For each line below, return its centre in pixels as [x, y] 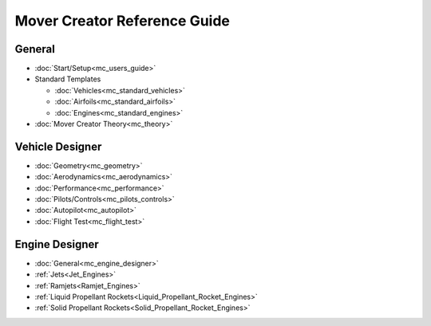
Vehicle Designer [58, 146]
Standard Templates [68, 79]
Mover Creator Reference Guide [123, 21]
